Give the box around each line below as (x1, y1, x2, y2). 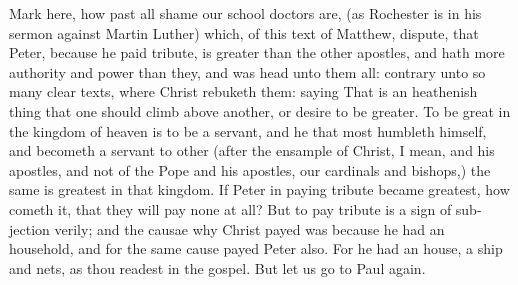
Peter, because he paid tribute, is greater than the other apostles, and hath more (9, 42, 505, 63)
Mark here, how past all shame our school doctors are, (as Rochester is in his (9, 3, 482, 23)
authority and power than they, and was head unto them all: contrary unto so (9, 61, 486, 82)
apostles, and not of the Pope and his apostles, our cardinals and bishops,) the (9, 159, 491, 180)
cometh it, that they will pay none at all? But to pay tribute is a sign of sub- (9, 198, 482, 219)
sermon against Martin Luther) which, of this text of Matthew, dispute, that (9, 22, 479, 43)
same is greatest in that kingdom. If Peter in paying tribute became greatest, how (9, 179, 510, 200)
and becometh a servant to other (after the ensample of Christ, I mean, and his (9, 140, 495, 161)
